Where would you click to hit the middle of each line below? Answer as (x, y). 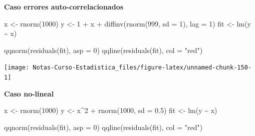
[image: (17, 68)
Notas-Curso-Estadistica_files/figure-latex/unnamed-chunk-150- (142, 68)
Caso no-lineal (29, 93)
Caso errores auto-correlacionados (64, 6)
